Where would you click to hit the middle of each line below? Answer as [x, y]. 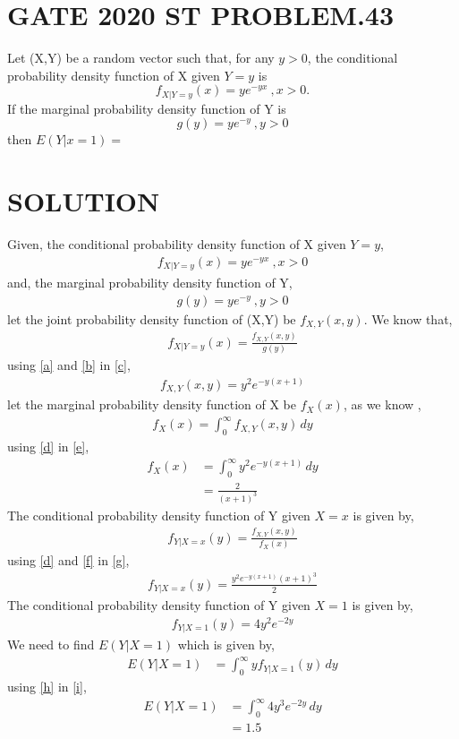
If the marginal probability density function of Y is [147, 108]
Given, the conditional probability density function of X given [177, 244]
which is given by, [226, 644]
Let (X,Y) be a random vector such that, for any [141, 58]
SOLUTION [84, 201]
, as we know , [382, 404]
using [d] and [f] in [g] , [68, 560]
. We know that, [408, 318]
